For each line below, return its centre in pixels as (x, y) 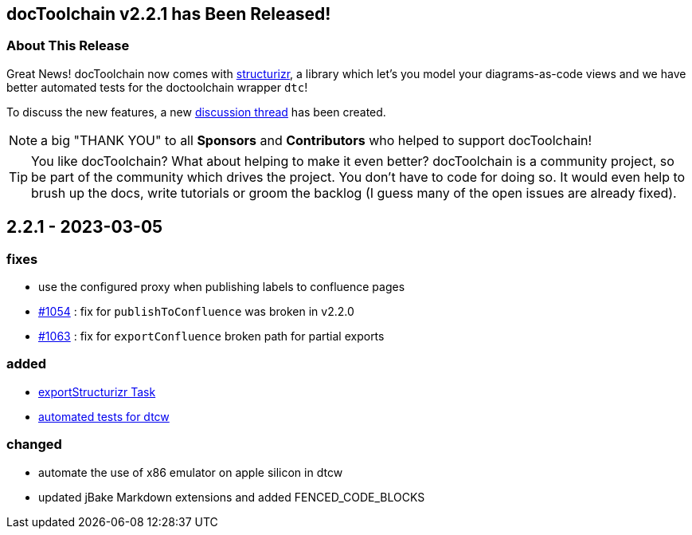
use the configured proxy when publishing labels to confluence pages (222, 287)
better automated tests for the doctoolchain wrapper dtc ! (157, 87)
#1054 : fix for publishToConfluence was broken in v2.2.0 (196, 312)
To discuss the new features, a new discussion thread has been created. (196, 112)
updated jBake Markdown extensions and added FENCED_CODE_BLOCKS (232, 497)
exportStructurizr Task (97, 391)
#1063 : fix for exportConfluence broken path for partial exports (211, 336)
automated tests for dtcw (104, 416)
